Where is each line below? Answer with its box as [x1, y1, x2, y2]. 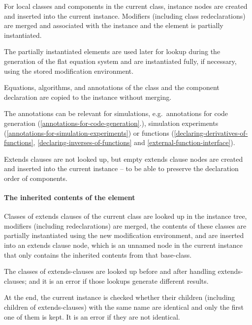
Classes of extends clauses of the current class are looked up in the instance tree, [4, 211, 247, 221]
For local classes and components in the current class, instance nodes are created [4, 1, 248, 11]
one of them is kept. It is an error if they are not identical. [4, 311, 180, 322]
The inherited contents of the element [4, 192, 135, 203]
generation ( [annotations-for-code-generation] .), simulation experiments [4, 118, 219, 128]
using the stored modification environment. [4, 65, 134, 76]
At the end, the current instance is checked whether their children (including [4, 292, 235, 302]
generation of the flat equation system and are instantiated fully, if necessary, [4, 56, 237, 66]
